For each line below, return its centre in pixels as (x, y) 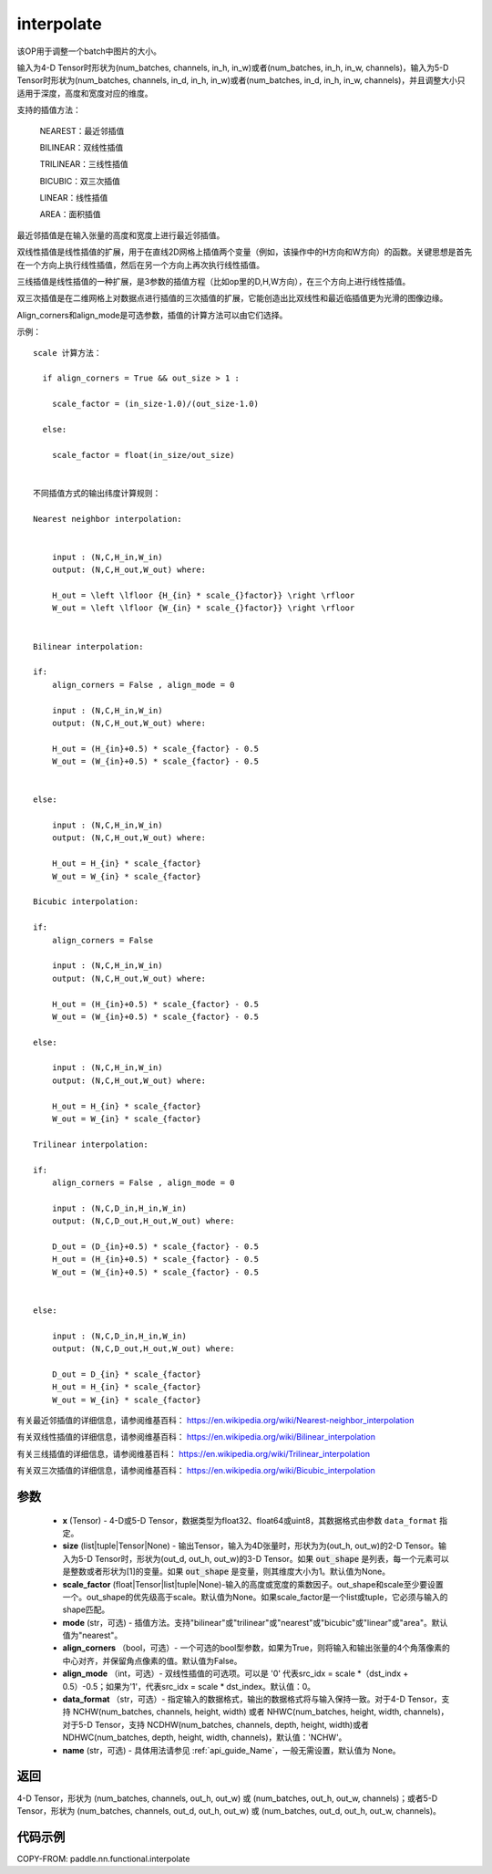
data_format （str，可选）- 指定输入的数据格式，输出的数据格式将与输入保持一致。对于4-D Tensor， (252, 1699)
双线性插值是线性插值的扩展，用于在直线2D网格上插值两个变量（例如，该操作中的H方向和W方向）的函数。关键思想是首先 (245, 252)
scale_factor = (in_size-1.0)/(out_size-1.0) (155, 404)
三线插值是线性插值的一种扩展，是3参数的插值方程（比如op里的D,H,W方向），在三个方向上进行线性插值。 (214, 282)
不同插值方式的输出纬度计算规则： (97, 493)
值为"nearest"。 (92, 1635)
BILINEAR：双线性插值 (82, 147)
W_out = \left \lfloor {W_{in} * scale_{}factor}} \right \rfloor (203, 608)
